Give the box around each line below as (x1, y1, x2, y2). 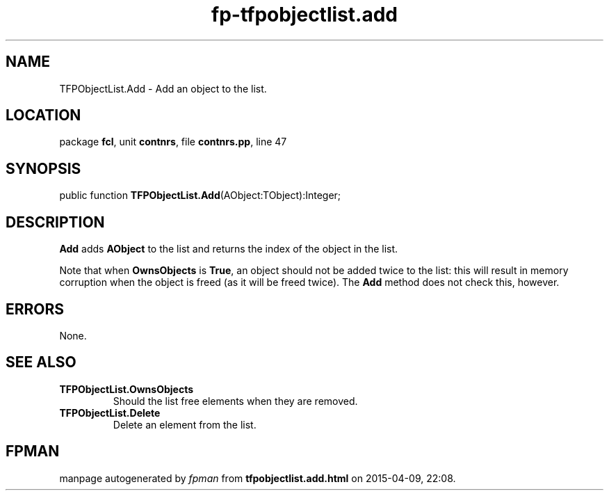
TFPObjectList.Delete (59, 406, 161, 419)
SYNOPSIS (6, 159, 81, 177)
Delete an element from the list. (113, 418, 257, 431)
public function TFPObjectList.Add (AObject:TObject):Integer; (59, 189, 341, 202)
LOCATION (6, 106, 81, 125)
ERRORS (6, 300, 65, 318)
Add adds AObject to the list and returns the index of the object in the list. (59, 243, 398, 255)
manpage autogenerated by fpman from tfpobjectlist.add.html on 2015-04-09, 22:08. (59, 472, 456, 484)
